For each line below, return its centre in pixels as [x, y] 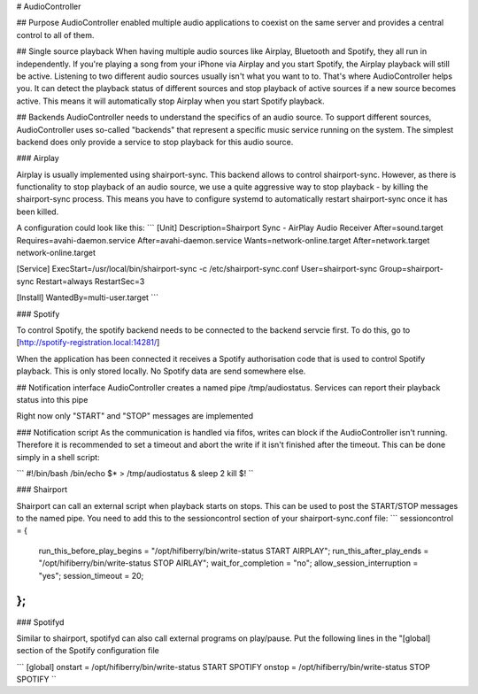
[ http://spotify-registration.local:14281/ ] [88, 343]
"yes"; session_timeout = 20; [91, 575]
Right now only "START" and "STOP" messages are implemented [135, 416]
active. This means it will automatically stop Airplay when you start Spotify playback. [170, 101]
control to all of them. [55, 35]
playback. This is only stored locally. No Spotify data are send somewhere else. [161, 371]
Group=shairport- [412, 269]
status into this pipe [52, 399]
